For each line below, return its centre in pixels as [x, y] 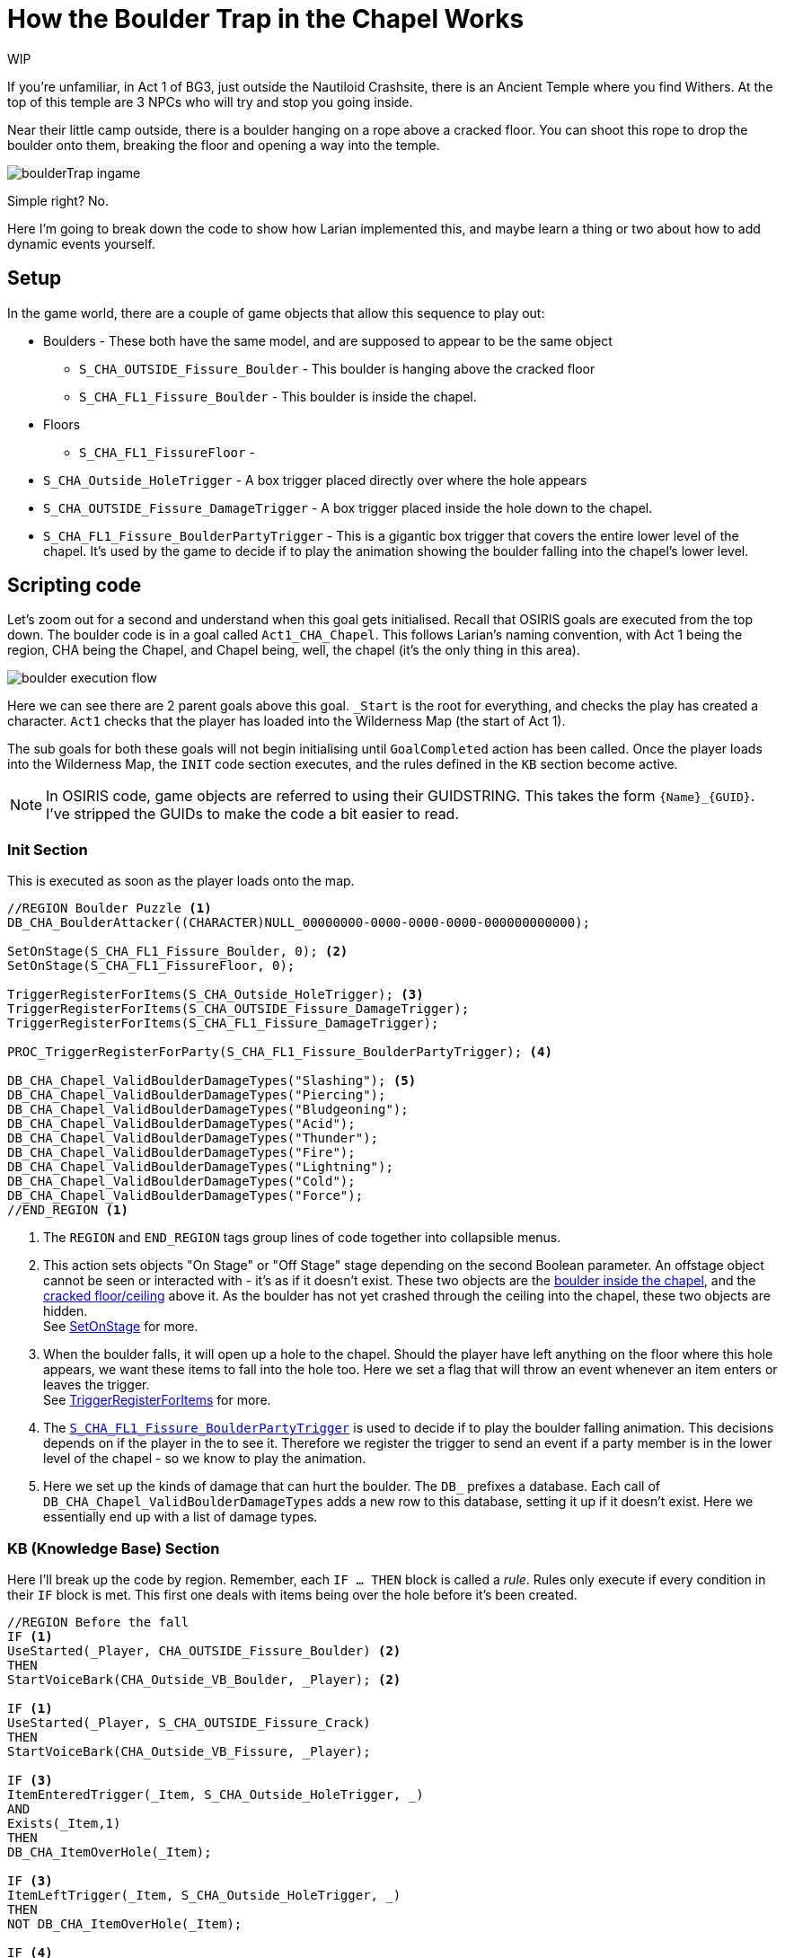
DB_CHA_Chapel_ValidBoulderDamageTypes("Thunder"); [193, 1138]
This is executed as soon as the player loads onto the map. [181, 881]
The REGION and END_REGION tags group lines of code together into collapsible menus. [302, 1238]
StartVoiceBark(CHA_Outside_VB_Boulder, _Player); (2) [204, 1679]
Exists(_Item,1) [64, 1823]
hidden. [66, 1311]
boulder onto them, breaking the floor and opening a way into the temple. [224, 145]
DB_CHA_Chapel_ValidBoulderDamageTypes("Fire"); [181, 1153]
